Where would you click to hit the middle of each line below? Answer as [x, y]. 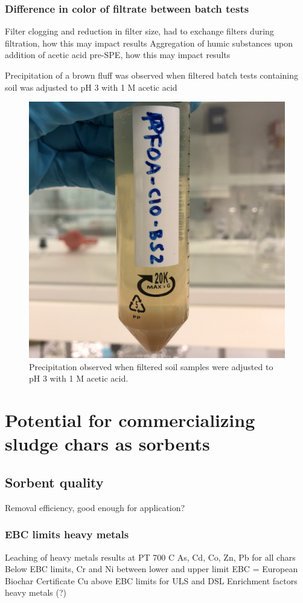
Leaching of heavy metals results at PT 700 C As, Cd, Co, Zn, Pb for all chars [150, 557]
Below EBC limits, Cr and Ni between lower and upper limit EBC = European [151, 569]
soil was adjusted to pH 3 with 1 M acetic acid [91, 87]
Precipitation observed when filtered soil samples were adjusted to [151, 366]
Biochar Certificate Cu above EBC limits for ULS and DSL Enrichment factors [151, 580]
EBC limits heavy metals [67, 534]
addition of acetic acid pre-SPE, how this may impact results [118, 55]
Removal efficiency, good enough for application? [95, 507]
